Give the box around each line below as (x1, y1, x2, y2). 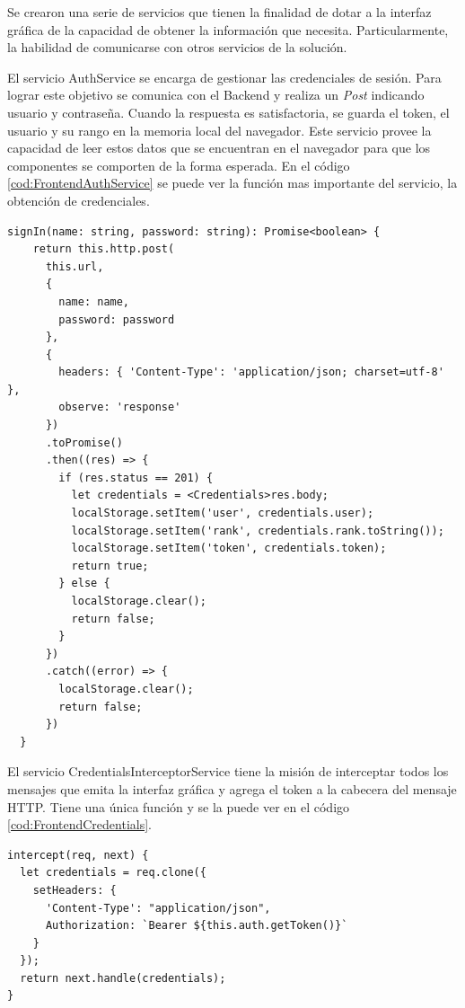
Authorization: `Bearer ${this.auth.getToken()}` (45, 919, 348, 933)
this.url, (45, 260, 104, 273)
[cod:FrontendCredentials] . (7, 815, 153, 834)
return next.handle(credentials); (20, 971, 226, 985)
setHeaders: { (32, 883, 117, 897)
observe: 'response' (58, 401, 181, 414)
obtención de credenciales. (7, 190, 150, 209)
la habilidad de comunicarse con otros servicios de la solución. (7, 38, 347, 57)
